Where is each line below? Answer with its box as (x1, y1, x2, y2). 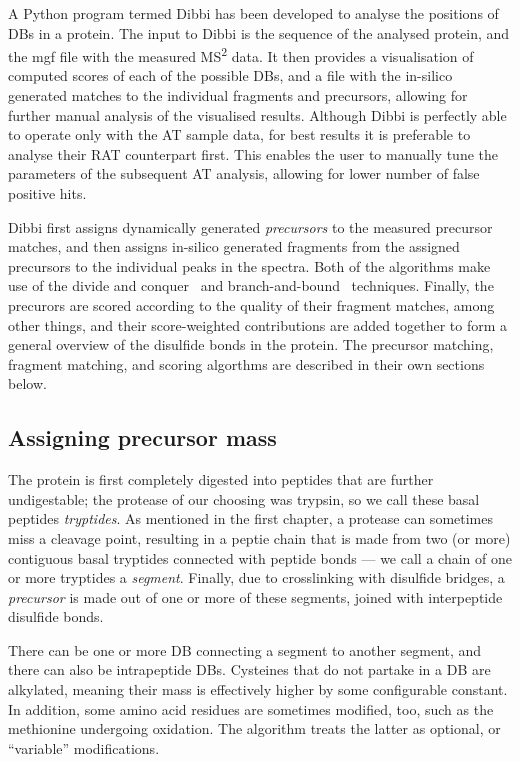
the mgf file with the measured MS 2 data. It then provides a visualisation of (8, 43, 474, 66)
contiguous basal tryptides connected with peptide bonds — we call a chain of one (8, 547, 512, 568)
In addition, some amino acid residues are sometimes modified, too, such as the (8, 698, 494, 719)
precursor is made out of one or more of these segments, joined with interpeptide (8, 586, 503, 607)
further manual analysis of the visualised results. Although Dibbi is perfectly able (8, 104, 507, 125)
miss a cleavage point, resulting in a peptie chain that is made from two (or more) (8, 527, 511, 548)
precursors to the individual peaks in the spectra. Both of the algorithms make (8, 255, 491, 276)
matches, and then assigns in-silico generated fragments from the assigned (8, 236, 460, 257)
